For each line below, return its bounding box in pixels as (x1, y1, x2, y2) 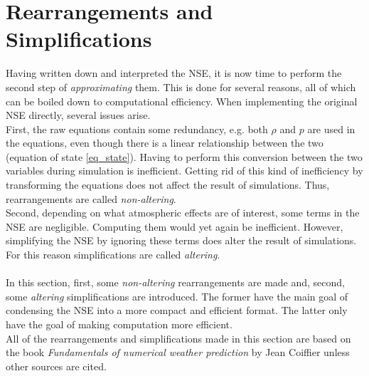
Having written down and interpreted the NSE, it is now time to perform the (6, 66, 342, 80)
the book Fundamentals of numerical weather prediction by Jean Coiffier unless (6, 345, 350, 360)
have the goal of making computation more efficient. (6, 317, 232, 331)
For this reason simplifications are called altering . (6, 247, 220, 262)
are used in (307, 121, 355, 136)
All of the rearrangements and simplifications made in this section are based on (6, 330, 351, 345)
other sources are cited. (6, 358, 107, 373)
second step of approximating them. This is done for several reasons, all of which (6, 79, 356, 94)
